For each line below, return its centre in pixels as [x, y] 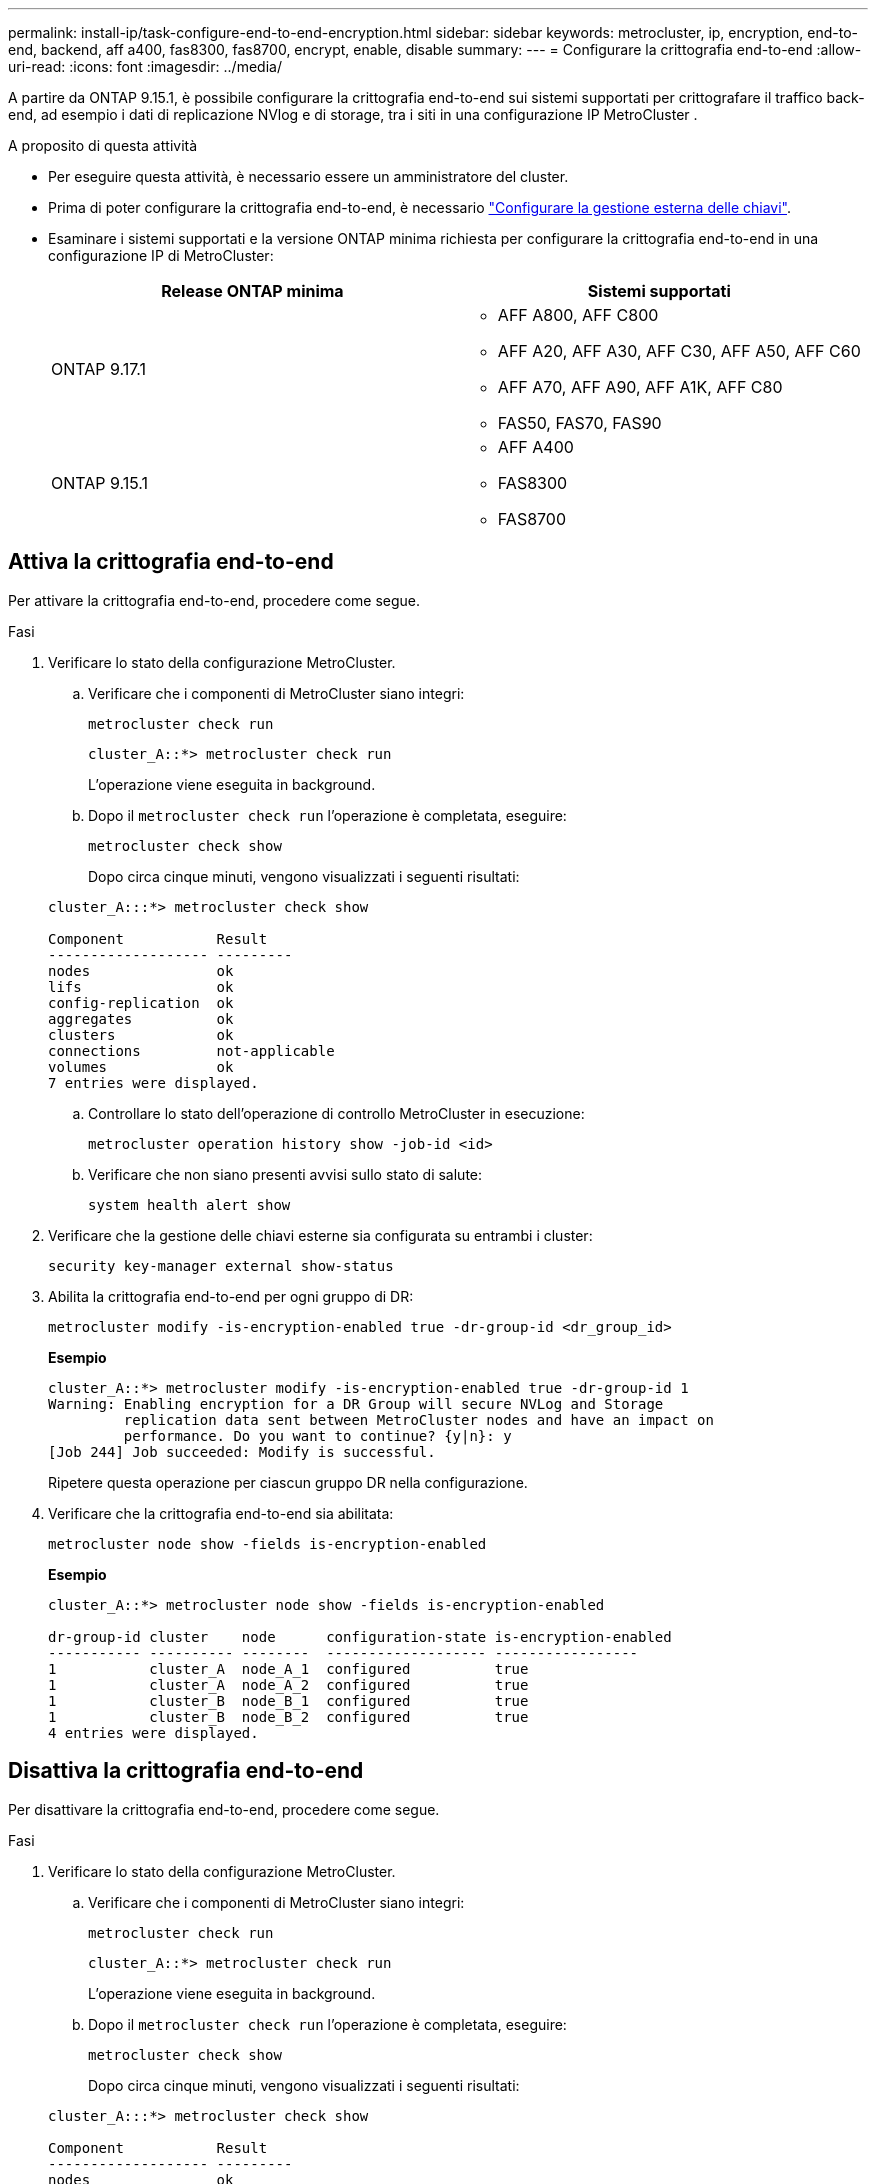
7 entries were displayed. [153, 1082]
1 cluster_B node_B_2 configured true [288, 1716]
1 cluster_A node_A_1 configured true [288, 1668]
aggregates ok [141, 1018]
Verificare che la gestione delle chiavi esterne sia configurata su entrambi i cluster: [320, 1235]
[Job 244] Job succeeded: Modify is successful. [242, 1451]
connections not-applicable [191, 1050]
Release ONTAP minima [252, 291]
